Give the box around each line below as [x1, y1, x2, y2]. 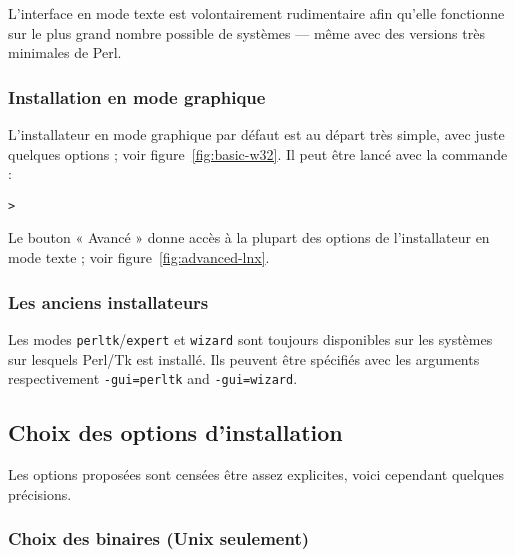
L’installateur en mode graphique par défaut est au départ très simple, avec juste [8, 124, 505, 144]
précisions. [8, 483, 72, 504]
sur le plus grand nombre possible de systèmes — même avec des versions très [8, 22, 485, 43]
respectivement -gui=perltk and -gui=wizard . [8, 368, 298, 389]
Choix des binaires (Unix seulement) [8, 526, 310, 551]
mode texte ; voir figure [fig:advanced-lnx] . [8, 247, 270, 268]
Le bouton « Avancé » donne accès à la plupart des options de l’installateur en [8, 227, 490, 248]
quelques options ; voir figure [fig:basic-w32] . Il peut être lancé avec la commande [8, 143, 508, 164]
